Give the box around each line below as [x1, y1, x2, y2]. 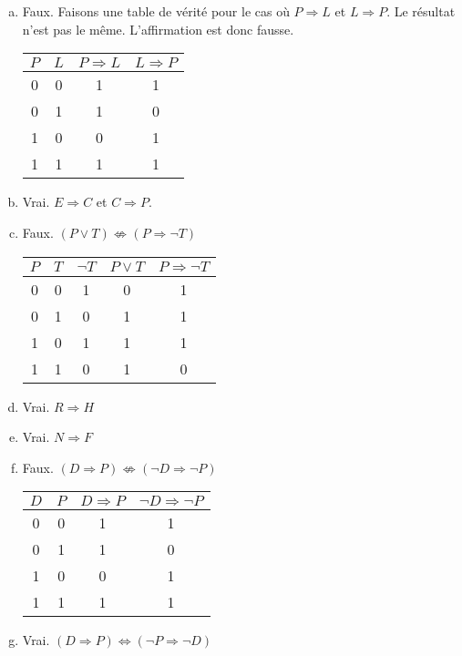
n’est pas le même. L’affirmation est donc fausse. [22, 19, 294, 38]
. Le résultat [386, 2, 456, 21]
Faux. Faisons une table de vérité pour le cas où [22, 2, 290, 21]
